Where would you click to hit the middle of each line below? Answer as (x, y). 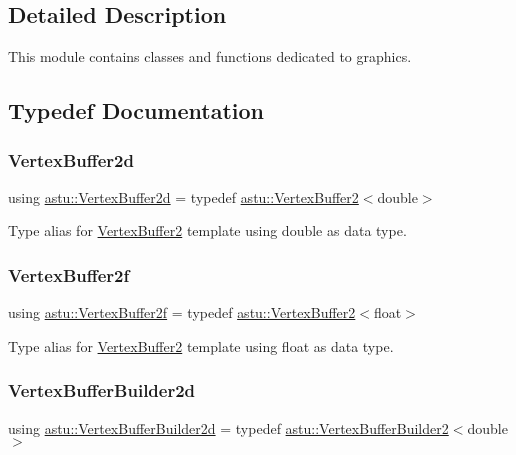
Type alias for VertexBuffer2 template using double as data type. (207, 230)
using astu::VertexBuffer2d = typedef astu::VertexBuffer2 (183, 196)
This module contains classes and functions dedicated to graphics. (210, 56)
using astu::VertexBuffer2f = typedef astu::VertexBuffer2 (182, 312)
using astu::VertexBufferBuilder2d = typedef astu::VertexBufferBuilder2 (228, 427)
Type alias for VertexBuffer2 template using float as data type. (201, 345)
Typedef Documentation (136, 110)
